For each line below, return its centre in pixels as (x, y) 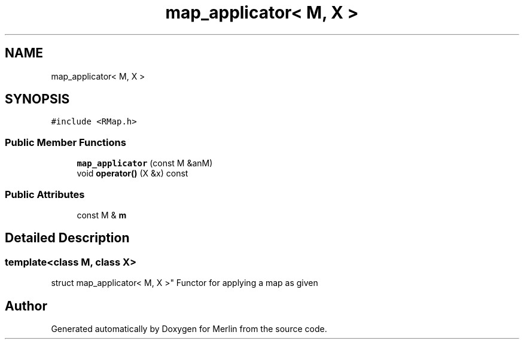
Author (26, 306)
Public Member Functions (65, 142)
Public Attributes (45, 194)
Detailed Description (67, 238)
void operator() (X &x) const (132, 173)
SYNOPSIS (37, 99)
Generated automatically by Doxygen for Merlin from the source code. (189, 329)
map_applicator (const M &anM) (145, 163)
